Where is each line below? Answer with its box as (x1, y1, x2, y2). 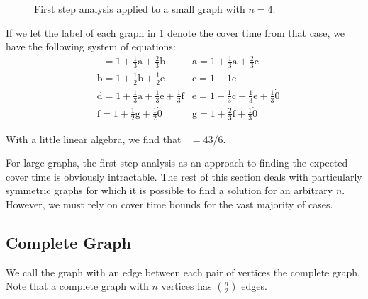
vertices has (161, 278, 212, 293)
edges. (241, 278, 267, 293)
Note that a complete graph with (6, 278, 149, 293)
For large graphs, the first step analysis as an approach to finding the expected (6, 155, 348, 170)
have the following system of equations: (6, 39, 176, 54)
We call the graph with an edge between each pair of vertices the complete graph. (6, 264, 360, 279)
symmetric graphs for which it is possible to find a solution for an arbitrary (6, 183, 333, 198)
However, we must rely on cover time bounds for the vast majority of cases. (6, 197, 333, 212)
